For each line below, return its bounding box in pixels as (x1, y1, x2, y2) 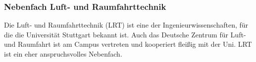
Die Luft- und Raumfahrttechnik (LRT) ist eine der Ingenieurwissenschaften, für (4, 20, 249, 30)
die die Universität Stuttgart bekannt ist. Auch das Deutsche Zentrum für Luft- (4, 29, 246, 39)
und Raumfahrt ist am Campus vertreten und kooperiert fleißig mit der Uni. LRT (4, 39, 252, 49)
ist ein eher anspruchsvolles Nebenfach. (4, 49, 122, 59)
